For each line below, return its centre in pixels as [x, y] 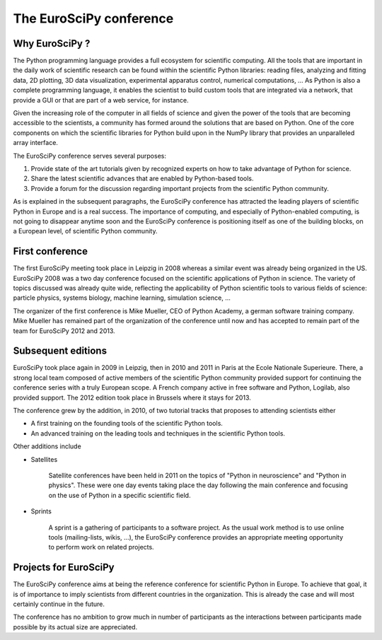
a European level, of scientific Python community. [85, 231]
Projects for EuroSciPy [64, 568]
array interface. [35, 143]
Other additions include [47, 446]
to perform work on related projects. [102, 547]
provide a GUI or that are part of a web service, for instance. [101, 100]
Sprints [41, 511]
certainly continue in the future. [59, 604]
